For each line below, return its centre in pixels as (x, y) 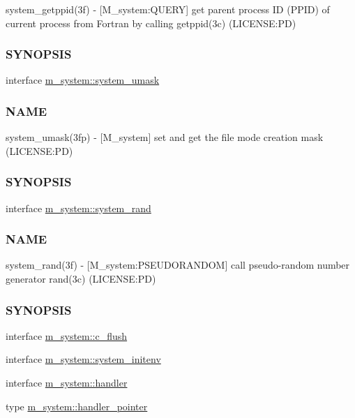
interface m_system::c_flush (67, 335)
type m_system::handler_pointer (77, 406)
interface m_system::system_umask (83, 80)
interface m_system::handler (67, 383)
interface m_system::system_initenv (83, 359)
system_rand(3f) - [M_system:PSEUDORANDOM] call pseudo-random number (178, 265)
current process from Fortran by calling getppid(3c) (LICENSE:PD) (151, 23)
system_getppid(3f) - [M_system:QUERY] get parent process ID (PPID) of (168, 9)
